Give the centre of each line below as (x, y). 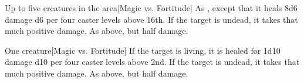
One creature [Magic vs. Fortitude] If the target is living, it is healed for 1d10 (143, 50)
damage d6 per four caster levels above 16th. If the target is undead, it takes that (151, 19)
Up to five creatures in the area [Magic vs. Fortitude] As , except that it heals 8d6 (151, 8)
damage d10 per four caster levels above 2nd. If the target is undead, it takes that (152, 62)
